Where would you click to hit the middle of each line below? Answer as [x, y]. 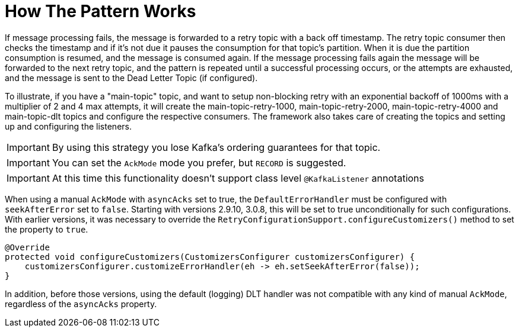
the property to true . [47, 229]
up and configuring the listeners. [68, 126]
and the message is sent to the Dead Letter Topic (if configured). [131, 78]
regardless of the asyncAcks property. [81, 304]
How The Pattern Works [101, 11]
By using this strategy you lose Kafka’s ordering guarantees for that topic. [216, 147]
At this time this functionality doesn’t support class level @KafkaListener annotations [238, 178]
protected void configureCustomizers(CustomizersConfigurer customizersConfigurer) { [210, 257]
